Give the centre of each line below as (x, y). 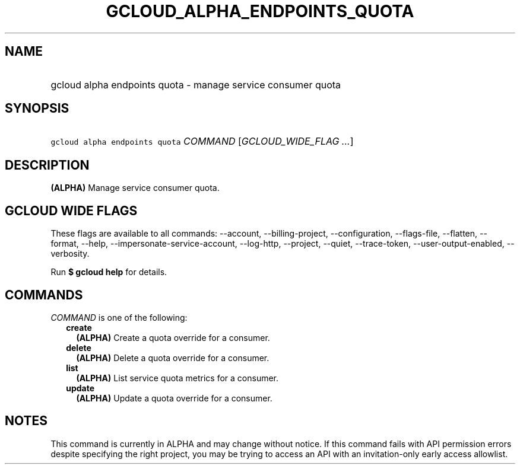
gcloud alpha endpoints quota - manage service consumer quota (196, 84)
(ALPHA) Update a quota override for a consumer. (174, 398)
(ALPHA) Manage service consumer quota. (135, 188)
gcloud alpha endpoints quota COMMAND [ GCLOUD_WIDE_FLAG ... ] (202, 141)
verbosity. (70, 254)
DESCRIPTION (47, 165)
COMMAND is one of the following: (119, 317)
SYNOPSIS (37, 109)
